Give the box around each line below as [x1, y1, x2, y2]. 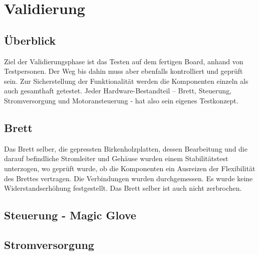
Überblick [4, 32, 56, 48]
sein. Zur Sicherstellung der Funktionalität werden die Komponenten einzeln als [4, 75, 248, 86]
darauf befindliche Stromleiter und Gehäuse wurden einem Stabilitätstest [4, 153, 228, 164]
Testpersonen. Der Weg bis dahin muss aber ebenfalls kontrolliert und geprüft [4, 66, 243, 76]
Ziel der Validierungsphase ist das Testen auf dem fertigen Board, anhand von [4, 56, 243, 66]
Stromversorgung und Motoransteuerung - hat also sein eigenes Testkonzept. [4, 95, 238, 105]
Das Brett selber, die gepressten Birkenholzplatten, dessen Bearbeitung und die [4, 143, 247, 154]
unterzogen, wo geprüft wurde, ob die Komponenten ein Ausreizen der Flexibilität [4, 163, 255, 173]
